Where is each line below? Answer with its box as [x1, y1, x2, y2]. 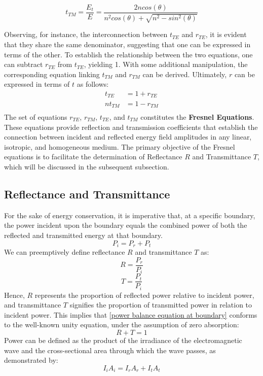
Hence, [4, 289, 25, 300]
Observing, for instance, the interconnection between [4, 29, 168, 40]
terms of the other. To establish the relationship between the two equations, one [4, 49, 253, 59]
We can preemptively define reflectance [4, 247, 125, 257]
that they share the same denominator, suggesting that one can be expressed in [4, 39, 251, 50]
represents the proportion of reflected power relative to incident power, [34, 289, 254, 300]
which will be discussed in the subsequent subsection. [4, 161, 169, 172]
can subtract [4, 59, 43, 70]
